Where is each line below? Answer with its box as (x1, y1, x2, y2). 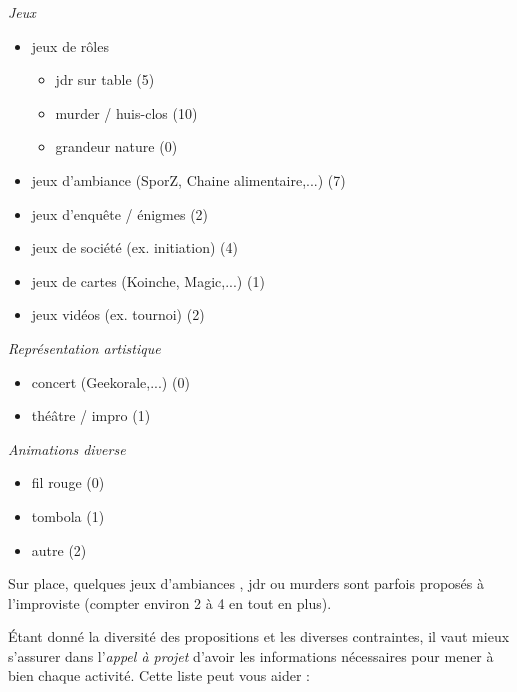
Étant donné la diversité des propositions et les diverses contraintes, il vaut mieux (8, 626, 510, 647)
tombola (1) (31, 505, 105, 526)
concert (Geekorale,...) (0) (31, 371, 190, 392)
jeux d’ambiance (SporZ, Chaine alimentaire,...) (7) (31, 169, 346, 190)
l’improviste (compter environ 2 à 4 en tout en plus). (8, 592, 332, 613)
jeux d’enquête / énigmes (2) (31, 203, 209, 224)
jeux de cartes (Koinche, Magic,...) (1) (31, 270, 265, 291)
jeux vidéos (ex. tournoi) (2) (31, 304, 205, 325)
